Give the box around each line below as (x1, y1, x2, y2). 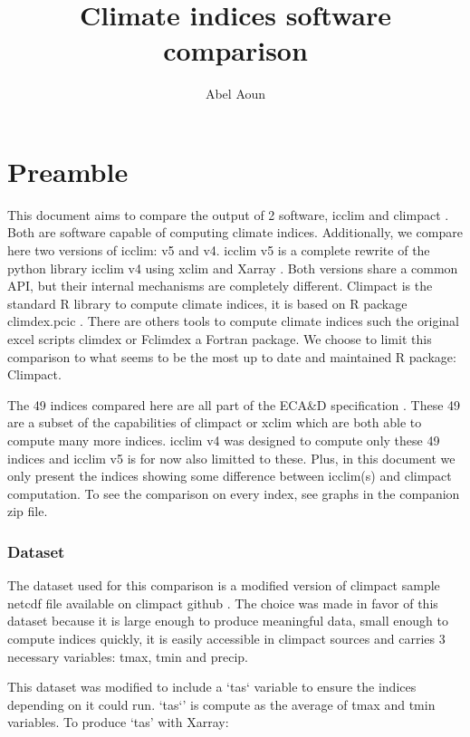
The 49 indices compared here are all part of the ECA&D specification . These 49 (7, 395, 461, 414)
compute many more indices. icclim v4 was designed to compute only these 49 (7, 430, 440, 449)
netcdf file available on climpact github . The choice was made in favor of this (7, 593, 438, 612)
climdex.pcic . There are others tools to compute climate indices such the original (7, 311, 459, 330)
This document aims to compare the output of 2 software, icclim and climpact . (7, 205, 449, 224)
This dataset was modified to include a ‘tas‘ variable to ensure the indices (7, 677, 417, 696)
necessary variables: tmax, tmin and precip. (7, 646, 248, 665)
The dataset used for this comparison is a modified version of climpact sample (7, 576, 440, 595)
